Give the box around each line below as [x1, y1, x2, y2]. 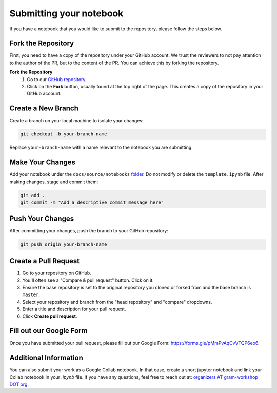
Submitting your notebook [9, 8, 124, 19]
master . [22, 291, 41, 298]
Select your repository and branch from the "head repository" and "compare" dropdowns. [22, 299, 212, 305]
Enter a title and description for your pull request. [22, 306, 126, 312]
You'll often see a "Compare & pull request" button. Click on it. [22, 277, 154, 283]
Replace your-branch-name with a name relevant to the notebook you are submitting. [9, 144, 193, 151]
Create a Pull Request [9, 257, 80, 265]
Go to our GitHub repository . [27, 76, 87, 82]
